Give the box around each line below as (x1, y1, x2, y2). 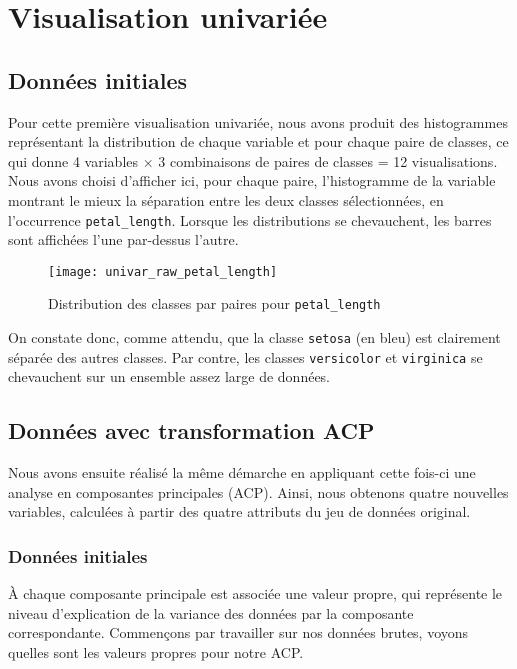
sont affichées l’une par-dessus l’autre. (8, 229, 239, 250)
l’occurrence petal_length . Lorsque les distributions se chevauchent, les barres (8, 209, 492, 230)
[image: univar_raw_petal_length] (48, 264, 278, 279)
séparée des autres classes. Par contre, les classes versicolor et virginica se (8, 346, 483, 367)
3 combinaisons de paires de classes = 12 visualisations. (158, 150, 498, 171)
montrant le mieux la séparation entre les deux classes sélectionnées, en (8, 189, 444, 210)
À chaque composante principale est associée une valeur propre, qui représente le (8, 583, 503, 604)
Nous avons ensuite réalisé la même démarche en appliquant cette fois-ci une (8, 462, 476, 483)
